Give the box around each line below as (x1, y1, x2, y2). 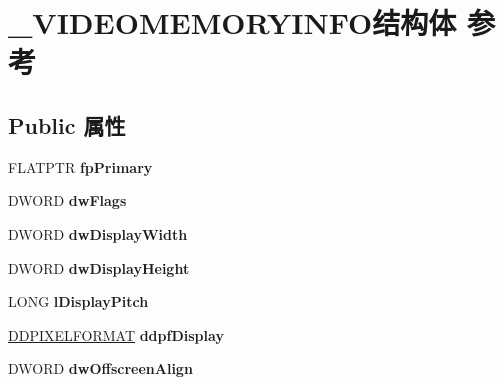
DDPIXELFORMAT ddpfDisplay (8, 324, 224, 345)
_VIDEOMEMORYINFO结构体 (8, 2, 457, 43)
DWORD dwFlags (8, 190, 127, 211)
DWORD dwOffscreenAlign (8, 358, 193, 379)
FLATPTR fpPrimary (8, 156, 153, 177)
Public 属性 (8, 109, 126, 140)
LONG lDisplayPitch (8, 291, 149, 312)
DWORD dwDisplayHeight (8, 257, 190, 278)
